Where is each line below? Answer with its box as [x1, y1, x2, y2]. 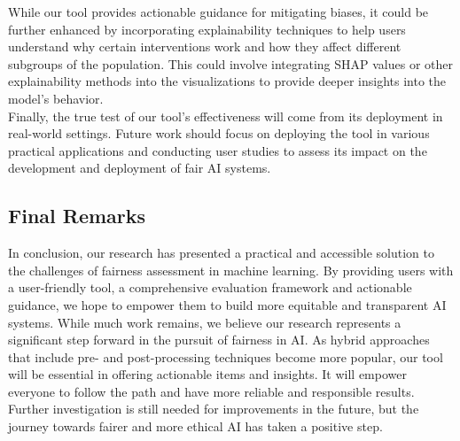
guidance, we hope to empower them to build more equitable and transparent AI [8, 295, 447, 313]
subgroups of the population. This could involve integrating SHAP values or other [8, 54, 453, 73]
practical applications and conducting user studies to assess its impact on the [8, 141, 427, 159]
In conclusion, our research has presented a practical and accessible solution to [8, 244, 434, 262]
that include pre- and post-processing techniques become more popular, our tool [8, 347, 443, 366]
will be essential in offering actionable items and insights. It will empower [8, 365, 407, 383]
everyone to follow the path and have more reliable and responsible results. [8, 382, 415, 400]
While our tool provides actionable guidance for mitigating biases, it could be [8, 3, 429, 20]
